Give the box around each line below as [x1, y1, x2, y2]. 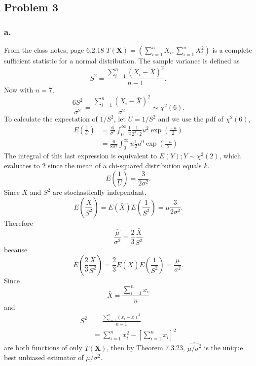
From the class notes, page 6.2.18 [4, 45, 104, 55]
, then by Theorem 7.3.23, [107, 342, 185, 353]
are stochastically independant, [53, 187, 146, 197]
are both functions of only [4, 342, 82, 353]
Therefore [4, 217, 33, 228]
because [4, 244, 28, 254]
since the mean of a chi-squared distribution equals [48, 160, 202, 170]
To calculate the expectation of [4, 114, 98, 124]
